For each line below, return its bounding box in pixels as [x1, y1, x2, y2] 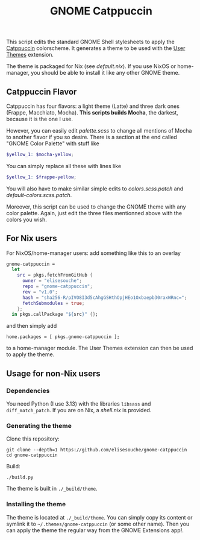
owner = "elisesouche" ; [22, 278, 83, 284]
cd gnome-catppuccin [6, 452, 58, 459]
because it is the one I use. [6, 116, 73, 122]
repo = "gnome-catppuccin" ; [22, 283, 93, 290]
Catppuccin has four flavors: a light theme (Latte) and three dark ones [6, 102, 180, 110]
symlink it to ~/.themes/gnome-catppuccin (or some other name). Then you [6, 520, 190, 527]
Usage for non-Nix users [6, 368, 101, 378]
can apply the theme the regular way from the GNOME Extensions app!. [6, 526, 184, 534]
